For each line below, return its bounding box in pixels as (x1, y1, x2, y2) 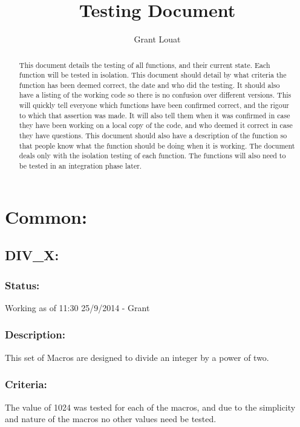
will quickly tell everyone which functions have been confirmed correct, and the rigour (19, 100, 289, 110)
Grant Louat (134, 33, 181, 45)
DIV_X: (5, 246, 59, 264)
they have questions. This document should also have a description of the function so (19, 130, 287, 141)
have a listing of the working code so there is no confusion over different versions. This (19, 90, 292, 100)
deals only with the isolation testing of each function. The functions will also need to (19, 150, 286, 161)
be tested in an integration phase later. (19, 161, 142, 171)
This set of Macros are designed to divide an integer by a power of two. (5, 351, 269, 363)
